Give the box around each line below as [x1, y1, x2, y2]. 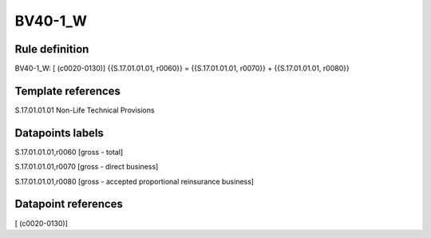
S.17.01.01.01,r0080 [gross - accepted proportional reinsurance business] [14, 177, 255, 186]
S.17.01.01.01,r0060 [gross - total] [14, 147, 124, 157]
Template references [14, 84, 121, 97]
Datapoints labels [14, 126, 104, 140]
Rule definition [14, 42, 89, 56]
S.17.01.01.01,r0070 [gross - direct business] [14, 162, 159, 172]
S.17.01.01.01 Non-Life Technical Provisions [14, 105, 155, 115]
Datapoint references [14, 197, 124, 211]
